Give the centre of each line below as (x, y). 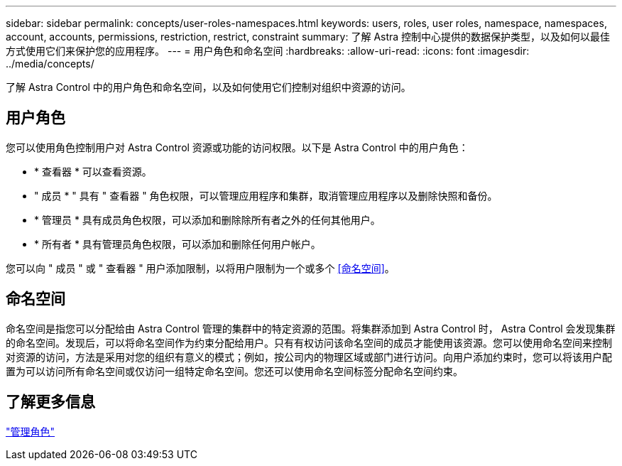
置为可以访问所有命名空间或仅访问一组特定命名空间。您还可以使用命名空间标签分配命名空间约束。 (234, 371)
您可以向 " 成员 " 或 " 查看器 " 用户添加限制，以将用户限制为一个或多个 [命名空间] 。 (200, 268)
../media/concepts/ (50, 64)
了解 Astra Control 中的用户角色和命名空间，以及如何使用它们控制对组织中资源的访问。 (208, 87)
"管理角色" (31, 431)
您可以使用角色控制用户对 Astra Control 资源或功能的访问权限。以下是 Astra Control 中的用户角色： (237, 147)
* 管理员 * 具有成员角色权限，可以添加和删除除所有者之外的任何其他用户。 (207, 220)
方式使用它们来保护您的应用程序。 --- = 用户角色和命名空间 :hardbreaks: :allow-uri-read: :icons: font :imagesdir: (268, 51)
